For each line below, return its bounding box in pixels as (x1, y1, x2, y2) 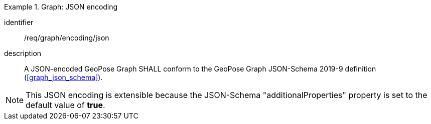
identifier (4, 18, 34, 26)
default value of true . (26, 100, 105, 110)
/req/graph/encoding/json (24, 33, 109, 42)
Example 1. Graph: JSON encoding (4, 2, 118, 11)
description (4, 49, 42, 57)
